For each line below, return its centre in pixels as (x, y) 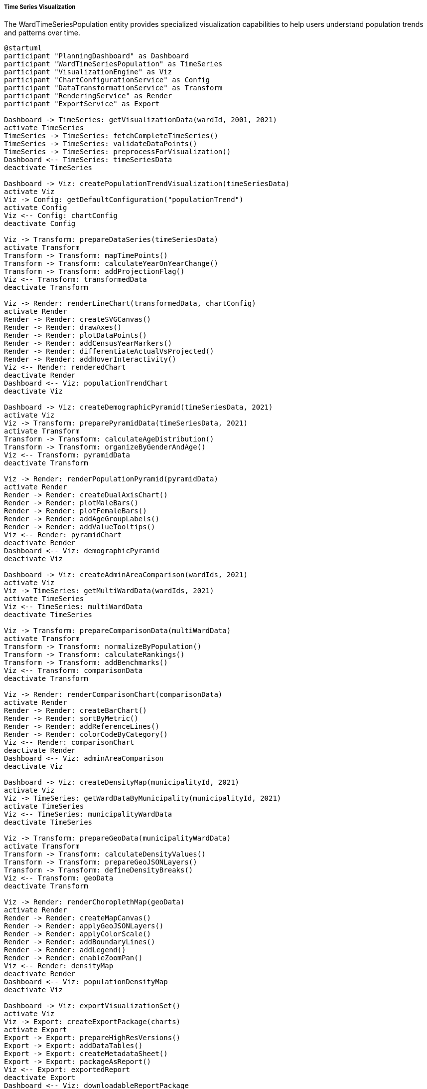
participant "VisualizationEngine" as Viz (88, 72)
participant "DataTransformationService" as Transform (113, 88)
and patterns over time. (42, 33)
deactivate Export (40, 1078)
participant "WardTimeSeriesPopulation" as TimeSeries (113, 64)
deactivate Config (40, 224)
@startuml (23, 48)
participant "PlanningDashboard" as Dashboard (96, 56)
